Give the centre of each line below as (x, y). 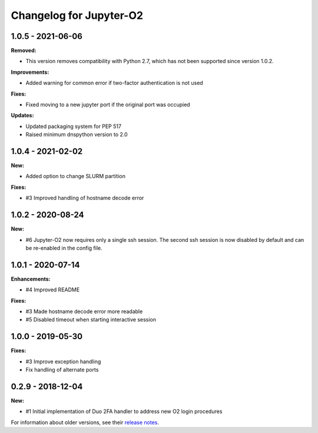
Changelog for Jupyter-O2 (77, 15)
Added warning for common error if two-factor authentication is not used (114, 83)
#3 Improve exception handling (63, 361)
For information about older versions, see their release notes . (85, 422)
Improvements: (30, 72)
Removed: (24, 51)
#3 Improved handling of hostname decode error (85, 198)
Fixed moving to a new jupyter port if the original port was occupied (108, 105)
